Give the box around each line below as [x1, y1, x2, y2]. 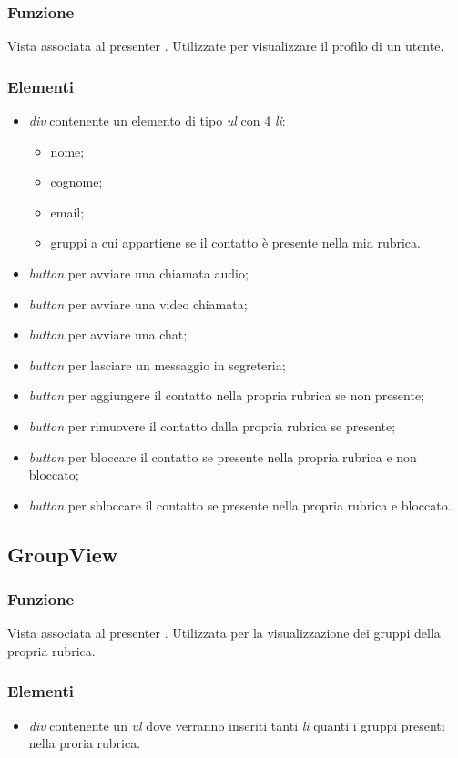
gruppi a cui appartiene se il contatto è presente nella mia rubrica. [50, 233, 421, 252]
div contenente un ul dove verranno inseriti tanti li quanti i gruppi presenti [28, 715, 445, 734]
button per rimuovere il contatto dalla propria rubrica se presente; [28, 416, 396, 435]
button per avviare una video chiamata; [28, 294, 248, 313]
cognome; [50, 172, 103, 191]
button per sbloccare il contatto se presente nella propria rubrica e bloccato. [28, 495, 452, 514]
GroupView [7, 540, 118, 568]
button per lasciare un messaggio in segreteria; [28, 355, 286, 374]
